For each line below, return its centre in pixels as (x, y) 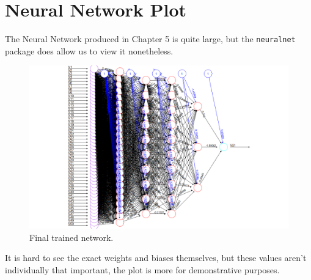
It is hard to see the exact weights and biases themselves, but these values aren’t (156, 258)
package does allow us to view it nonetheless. (89, 50)
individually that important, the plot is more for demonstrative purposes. (142, 269)
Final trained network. (71, 237)
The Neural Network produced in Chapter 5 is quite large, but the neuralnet (150, 39)
